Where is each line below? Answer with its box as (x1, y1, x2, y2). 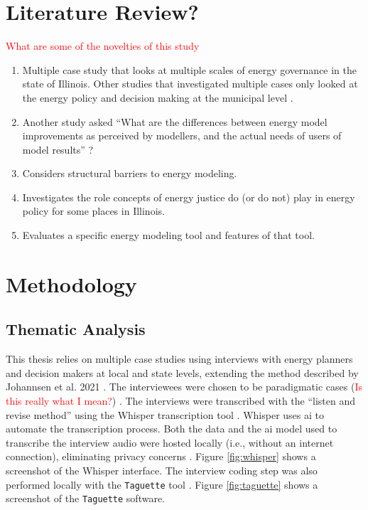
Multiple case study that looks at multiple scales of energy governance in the (22, 62, 357, 77)
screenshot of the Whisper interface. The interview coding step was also (6, 462, 318, 477)
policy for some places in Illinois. (22, 203, 165, 218)
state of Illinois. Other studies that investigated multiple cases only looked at (22, 76, 358, 91)
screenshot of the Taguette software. (6, 491, 166, 506)
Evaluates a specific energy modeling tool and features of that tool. (22, 228, 315, 243)
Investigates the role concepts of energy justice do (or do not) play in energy (22, 189, 355, 204)
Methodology (6, 269, 137, 298)
